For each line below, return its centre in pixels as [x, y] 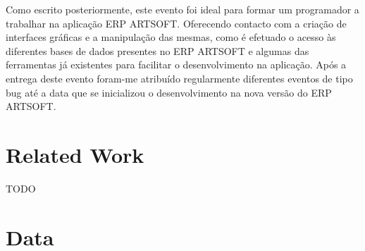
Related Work [75, 154]
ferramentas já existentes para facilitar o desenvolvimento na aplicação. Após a [176, 65]
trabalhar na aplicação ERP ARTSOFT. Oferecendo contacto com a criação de [176, 23]
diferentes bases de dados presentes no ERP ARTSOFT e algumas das [157, 50]
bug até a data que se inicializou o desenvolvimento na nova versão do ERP [169, 92]
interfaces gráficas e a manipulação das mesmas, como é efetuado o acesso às [171, 37]
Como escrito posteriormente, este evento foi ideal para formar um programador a [182, 9]
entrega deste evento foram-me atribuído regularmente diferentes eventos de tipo [179, 78]
